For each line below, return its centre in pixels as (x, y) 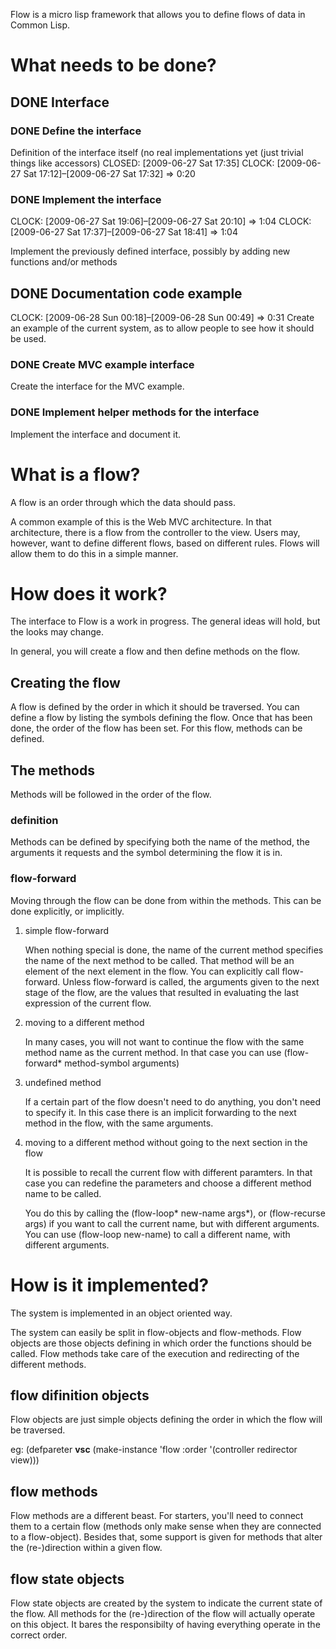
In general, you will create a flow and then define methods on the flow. (155, 651)
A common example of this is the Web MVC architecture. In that (141, 521)
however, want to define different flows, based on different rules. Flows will (165, 543)
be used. (28, 338)
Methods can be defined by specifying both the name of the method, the (160, 842)
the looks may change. (57, 632)
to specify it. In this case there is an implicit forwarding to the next (160, 1112)
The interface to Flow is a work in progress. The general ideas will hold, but (165, 621)
